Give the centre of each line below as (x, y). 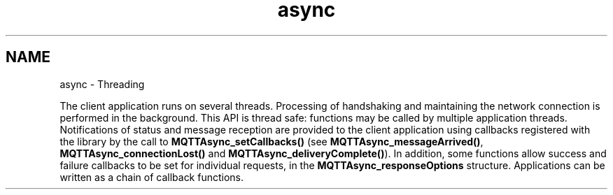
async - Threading (102, 84)
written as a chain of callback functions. (152, 177)
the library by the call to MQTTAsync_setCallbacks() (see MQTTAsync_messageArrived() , (272, 141)
